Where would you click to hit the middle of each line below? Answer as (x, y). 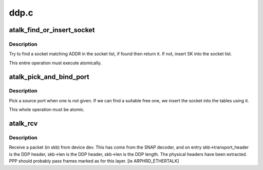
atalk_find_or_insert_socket (52, 30)
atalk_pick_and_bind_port (49, 77)
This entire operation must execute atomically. (55, 63)
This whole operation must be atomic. (47, 110)
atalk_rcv (23, 123)
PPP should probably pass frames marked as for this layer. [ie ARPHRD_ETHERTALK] (94, 161)
